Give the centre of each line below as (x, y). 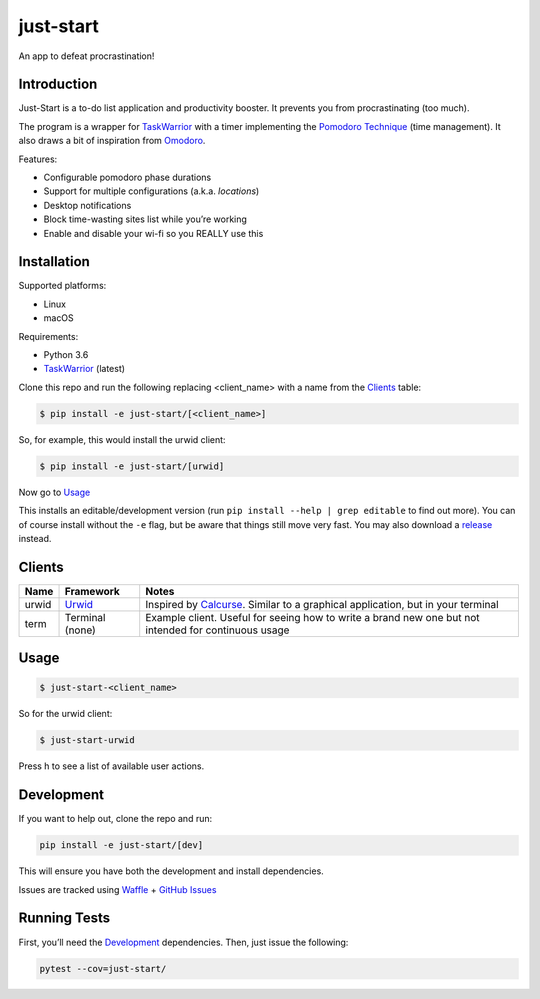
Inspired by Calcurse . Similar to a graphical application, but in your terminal (322, 604)
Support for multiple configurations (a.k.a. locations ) (151, 191)
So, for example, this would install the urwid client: (122, 439)
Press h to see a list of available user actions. (111, 766)
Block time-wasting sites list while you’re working (145, 219)
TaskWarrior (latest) (84, 369)
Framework (92, 591)
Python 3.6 (66, 355)
